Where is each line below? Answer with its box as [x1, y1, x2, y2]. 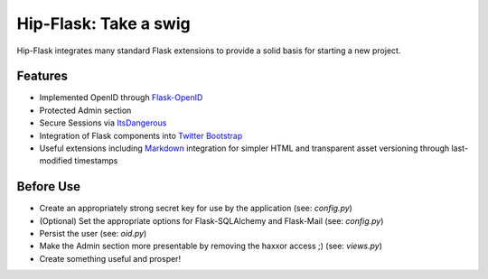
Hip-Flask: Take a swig [16, 14, 191, 33]
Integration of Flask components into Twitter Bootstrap [39, 130, 243, 141]
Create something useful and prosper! [39, 253, 181, 264]
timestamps [73, 155, 118, 166]
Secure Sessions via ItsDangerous [39, 117, 167, 128]
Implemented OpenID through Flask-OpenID [39, 92, 203, 103]
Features [16, 69, 68, 84]
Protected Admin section [39, 105, 132, 116]
